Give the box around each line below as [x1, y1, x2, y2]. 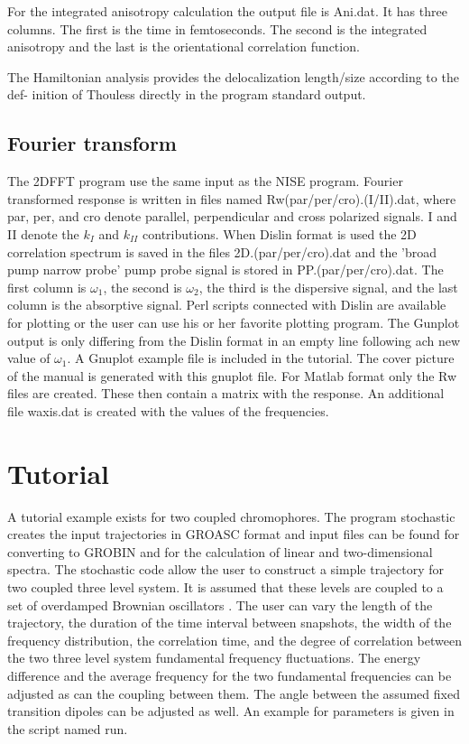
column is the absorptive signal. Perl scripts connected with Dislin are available [7, 295, 446, 314]
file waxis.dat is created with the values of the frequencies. [7, 401, 329, 420]
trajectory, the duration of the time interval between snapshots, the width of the [7, 613, 452, 632]
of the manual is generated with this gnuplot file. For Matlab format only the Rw [7, 366, 457, 385]
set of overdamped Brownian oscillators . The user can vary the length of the [7, 595, 433, 614]
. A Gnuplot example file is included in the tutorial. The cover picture [67, 349, 455, 367]
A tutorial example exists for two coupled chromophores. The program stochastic [7, 507, 455, 525]
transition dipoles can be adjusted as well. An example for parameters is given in [7, 702, 455, 721]
